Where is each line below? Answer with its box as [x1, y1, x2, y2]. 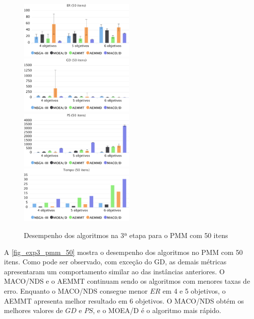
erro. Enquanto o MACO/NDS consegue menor [4, 285, 148, 296]
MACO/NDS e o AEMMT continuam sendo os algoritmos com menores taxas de [4, 276, 250, 286]
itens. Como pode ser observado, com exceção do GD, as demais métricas [4, 256, 227, 267]
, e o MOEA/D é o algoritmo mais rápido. [93, 305, 221, 316]
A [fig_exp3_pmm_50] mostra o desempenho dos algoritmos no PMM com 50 [4, 246, 243, 257]
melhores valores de [4, 305, 63, 316]
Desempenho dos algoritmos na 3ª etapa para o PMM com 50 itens [24, 230, 228, 240]
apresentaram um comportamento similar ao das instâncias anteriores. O [4, 266, 225, 276]
